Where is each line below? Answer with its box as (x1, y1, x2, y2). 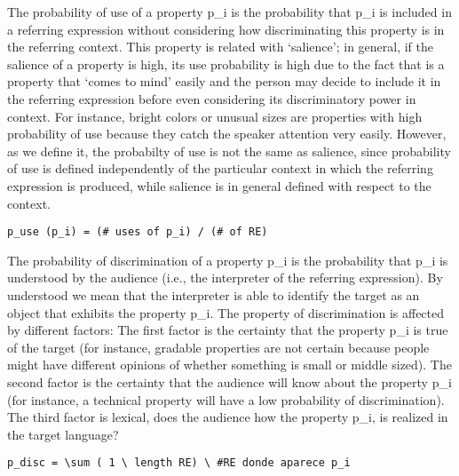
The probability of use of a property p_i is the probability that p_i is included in (7, 3, 452, 20)
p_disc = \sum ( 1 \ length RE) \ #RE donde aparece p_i (7, 456, 351, 470)
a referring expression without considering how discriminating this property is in (7, 20, 445, 38)
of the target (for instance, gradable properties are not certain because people (7, 337, 430, 356)
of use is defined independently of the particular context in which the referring (7, 159, 433, 178)
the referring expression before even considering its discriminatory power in (7, 89, 416, 107)
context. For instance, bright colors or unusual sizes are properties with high (7, 107, 423, 125)
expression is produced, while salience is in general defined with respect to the (7, 176, 431, 194)
